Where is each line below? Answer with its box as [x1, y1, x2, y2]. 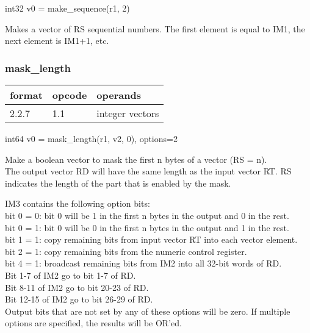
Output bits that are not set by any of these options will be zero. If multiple [5, 304, 290, 317]
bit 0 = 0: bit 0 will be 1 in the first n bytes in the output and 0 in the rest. [5, 209, 289, 221]
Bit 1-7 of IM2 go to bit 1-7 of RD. [5, 268, 136, 281]
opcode [52, 88, 87, 102]
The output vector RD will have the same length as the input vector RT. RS [5, 165, 292, 177]
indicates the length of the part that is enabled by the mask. [5, 176, 231, 189]
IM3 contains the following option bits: [5, 197, 150, 210]
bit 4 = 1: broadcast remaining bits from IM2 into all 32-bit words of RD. [5, 257, 282, 270]
